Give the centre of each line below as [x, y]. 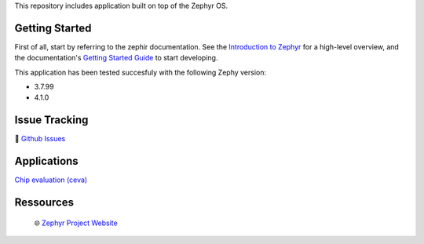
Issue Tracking [51, 120]
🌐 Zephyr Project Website [76, 223]
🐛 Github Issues [40, 139]
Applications [46, 161]
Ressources [44, 203]
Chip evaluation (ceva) [51, 180]
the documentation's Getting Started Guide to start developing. [116, 58]
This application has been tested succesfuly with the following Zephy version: [141, 72]
